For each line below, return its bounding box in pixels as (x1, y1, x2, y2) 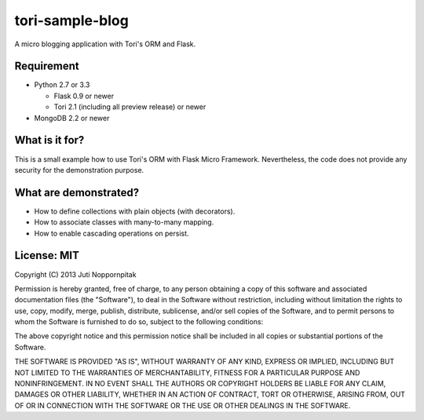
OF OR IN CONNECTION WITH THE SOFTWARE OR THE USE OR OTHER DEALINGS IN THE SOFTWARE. (14, 400, 351, 410)
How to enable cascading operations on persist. (34, 228, 189, 238)
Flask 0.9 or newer (53, 91, 114, 100)
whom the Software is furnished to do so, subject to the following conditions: (14, 317, 264, 327)
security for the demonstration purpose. (14, 165, 144, 174)
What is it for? (14, 133, 85, 147)
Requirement (14, 60, 80, 73)
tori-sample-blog (14, 12, 129, 29)
